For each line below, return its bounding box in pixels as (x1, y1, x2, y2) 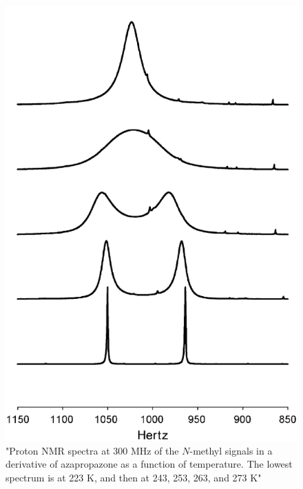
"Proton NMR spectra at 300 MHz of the (6, 443, 179, 457)
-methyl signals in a (189, 443, 273, 457)
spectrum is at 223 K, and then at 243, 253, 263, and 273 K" (6, 470, 262, 484)
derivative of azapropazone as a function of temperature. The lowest (6, 457, 293, 471)
